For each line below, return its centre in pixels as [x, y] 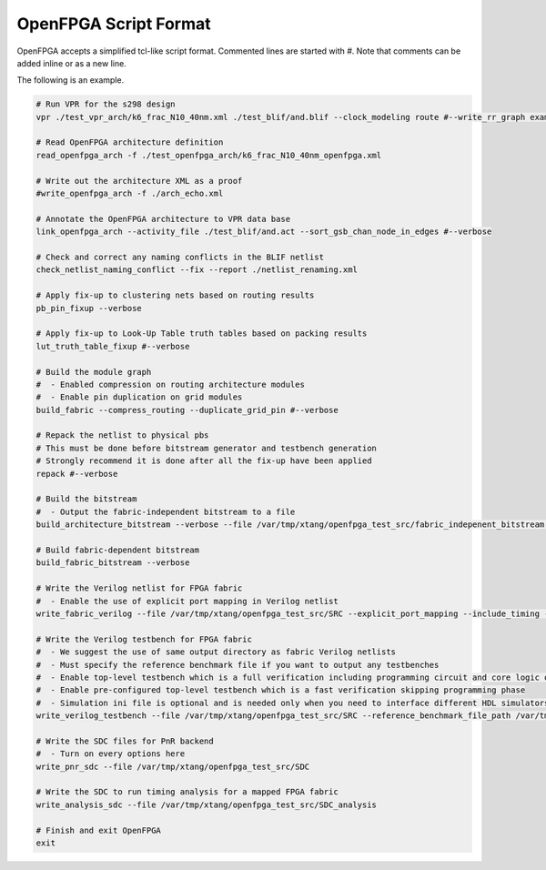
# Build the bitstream [86, 499]
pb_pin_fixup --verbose [89, 308]
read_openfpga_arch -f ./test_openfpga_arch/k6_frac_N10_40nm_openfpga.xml [209, 155]
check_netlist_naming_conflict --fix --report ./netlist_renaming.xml [197, 270]
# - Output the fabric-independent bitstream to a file [166, 511]
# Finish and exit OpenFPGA [98, 830]
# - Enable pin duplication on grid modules [139, 397]
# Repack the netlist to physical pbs [122, 435]
